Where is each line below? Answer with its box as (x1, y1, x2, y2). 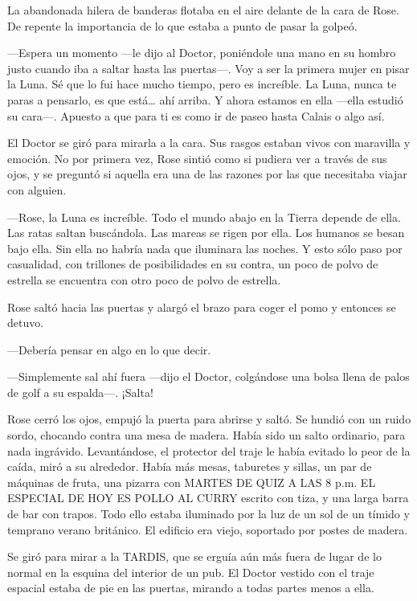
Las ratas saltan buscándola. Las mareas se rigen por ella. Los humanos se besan (7, 224, 405, 241)
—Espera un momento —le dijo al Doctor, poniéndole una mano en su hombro (7, 44, 396, 61)
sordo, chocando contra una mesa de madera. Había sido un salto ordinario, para (7, 427, 406, 444)
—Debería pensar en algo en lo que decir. (7, 341, 211, 358)
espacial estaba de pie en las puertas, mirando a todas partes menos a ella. (7, 579, 374, 596)
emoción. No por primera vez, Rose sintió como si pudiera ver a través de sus (7, 149, 387, 166)
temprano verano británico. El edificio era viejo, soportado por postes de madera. (7, 521, 408, 538)
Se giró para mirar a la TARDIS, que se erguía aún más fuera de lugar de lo (7, 548, 382, 565)
